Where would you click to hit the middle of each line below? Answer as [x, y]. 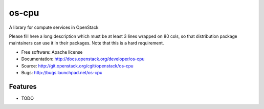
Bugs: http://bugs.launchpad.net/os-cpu [62, 72]
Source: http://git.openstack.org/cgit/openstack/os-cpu [77, 65]
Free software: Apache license [52, 52]
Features [23, 86]
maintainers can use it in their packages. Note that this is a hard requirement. [87, 43]
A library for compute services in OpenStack [54, 27]
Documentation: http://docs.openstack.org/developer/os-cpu [83, 59]
